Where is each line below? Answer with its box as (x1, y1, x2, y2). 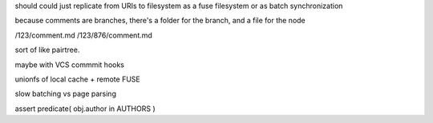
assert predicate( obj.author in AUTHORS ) (14, 104, 156, 113)
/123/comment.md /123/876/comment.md (14, 30, 152, 40)
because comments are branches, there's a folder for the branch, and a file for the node (14, 16, 306, 26)
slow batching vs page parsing (14, 89, 116, 99)
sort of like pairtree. (14, 45, 80, 55)
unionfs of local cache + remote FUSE (14, 74, 140, 84)
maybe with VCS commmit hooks (14, 60, 124, 69)
